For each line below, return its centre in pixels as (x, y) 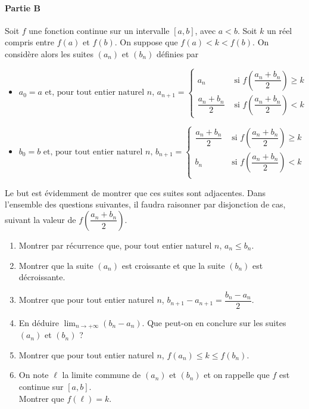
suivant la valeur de (40, 219)
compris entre (29, 42)
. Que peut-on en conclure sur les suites (214, 322)
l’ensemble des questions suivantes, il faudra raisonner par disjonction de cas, (145, 204)
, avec (205, 30)
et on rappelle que (237, 375)
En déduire (39, 322)
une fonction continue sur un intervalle (99, 30)
